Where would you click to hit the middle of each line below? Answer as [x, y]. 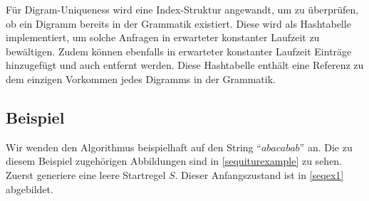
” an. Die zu [326, 147]
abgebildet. [30, 189]
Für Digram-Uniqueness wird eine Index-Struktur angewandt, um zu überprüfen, [182, 9]
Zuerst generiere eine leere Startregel [86, 174]
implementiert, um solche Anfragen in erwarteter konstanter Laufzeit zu [163, 37]
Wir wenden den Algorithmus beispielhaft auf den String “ [134, 147]
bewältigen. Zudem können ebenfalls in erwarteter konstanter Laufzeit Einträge [179, 51]
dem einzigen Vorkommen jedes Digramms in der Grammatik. [141, 78]
